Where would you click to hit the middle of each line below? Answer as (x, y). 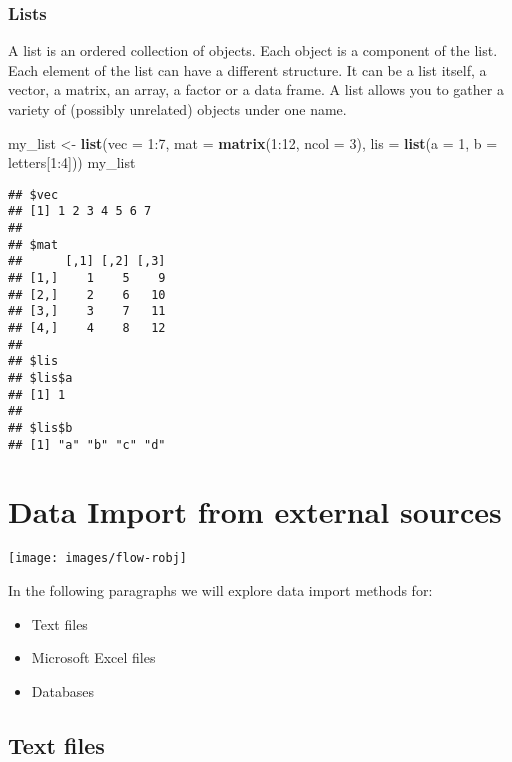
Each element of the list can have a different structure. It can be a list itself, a (247, 69)
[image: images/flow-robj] (97, 558)
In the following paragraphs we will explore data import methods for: (220, 590)
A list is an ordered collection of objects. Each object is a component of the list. (253, 50)
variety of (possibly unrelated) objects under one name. (177, 109)
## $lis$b (40, 427)
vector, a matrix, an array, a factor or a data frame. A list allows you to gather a (256, 89)
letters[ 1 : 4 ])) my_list (72, 162)
